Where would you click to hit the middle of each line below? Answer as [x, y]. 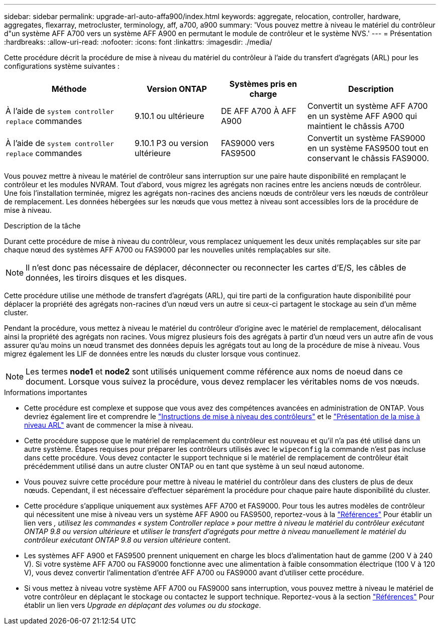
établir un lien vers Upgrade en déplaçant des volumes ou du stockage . [143, 605]
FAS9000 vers [248, 143]
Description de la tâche [42, 226]
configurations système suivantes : [62, 66]
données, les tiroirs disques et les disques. [106, 278]
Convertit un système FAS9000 [366, 138]
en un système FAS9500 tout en [368, 148]
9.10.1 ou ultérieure [170, 116]
